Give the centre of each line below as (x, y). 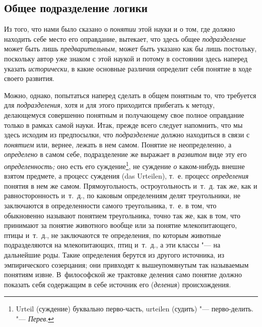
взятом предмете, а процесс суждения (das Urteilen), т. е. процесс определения (126, 176)
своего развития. (29, 78)
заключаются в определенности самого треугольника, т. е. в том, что (110, 205)
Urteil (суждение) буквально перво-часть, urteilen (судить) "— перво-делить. (135, 309)
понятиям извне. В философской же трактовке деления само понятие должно (123, 274)
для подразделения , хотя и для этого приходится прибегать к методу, (110, 105)
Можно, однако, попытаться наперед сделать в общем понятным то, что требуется (130, 95)
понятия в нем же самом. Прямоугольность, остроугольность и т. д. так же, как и (131, 185)
